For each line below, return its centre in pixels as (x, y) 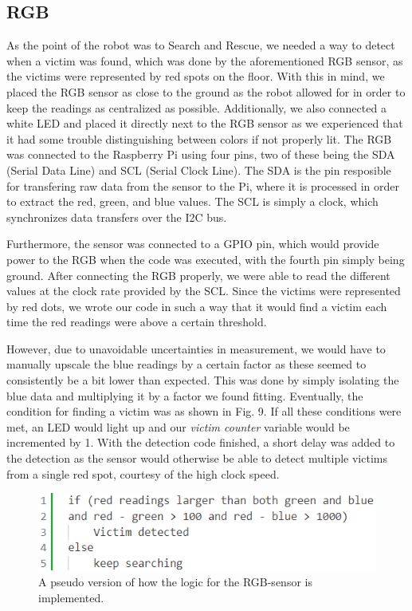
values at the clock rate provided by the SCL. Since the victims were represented (204, 291)
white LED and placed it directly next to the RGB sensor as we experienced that (205, 123)
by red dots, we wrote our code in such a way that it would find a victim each (197, 306)
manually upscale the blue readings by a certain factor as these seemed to (186, 364)
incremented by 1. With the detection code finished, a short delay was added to (201, 442)
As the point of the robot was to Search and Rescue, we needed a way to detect (201, 45)
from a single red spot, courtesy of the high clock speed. (143, 473)
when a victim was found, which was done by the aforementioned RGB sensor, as (205, 60)
